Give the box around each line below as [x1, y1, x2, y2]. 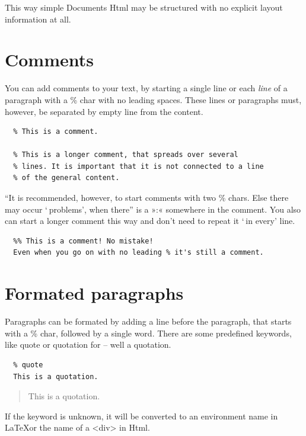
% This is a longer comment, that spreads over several [13, 150, 238, 159]
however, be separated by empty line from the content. [5, 105, 203, 117]
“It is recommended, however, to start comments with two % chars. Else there [5, 191, 289, 204]
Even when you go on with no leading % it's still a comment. [13, 248, 264, 257]
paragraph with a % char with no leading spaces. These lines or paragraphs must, [5, 93, 302, 105]
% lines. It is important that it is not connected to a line [13, 162, 264, 171]
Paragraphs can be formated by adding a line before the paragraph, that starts [5, 315, 292, 328]
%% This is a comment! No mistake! [13, 236, 154, 245]
